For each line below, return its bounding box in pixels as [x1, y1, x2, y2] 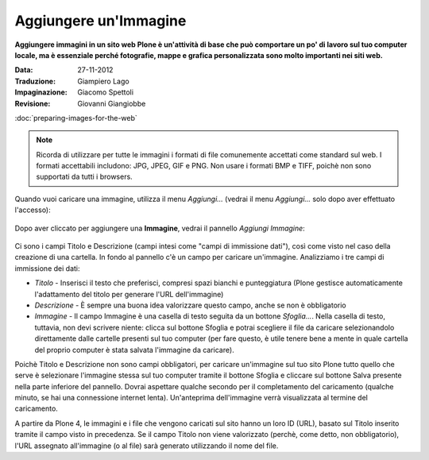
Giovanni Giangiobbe [77, 99, 146, 108]
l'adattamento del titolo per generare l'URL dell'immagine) [34, 289, 224, 299]
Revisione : [14, 99, 51, 108]
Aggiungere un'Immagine [14, 12, 187, 29]
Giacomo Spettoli [77, 87, 134, 97]
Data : [14, 65, 33, 75]
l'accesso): [14, 205, 51, 215]
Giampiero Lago [77, 76, 130, 86]
